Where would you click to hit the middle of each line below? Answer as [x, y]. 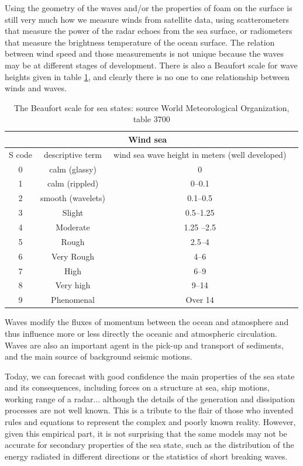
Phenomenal [73, 300]
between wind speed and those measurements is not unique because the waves [144, 53]
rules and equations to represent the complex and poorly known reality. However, [150, 422]
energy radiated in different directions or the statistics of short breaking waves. [146, 456]
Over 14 [200, 300]
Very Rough [73, 256]
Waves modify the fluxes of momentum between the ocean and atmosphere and [147, 322]
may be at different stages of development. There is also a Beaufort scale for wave [151, 65]
